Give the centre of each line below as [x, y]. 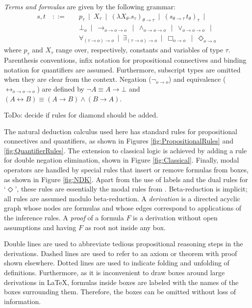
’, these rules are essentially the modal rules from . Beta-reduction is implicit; [131, 189]
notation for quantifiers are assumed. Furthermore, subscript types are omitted [122, 69]
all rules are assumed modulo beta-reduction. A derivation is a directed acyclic [122, 198]
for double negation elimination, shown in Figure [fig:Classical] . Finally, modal [122, 160]
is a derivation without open [175, 218]
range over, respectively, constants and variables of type [139, 50]
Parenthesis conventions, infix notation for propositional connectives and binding [125, 60]
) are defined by [61, 88]
